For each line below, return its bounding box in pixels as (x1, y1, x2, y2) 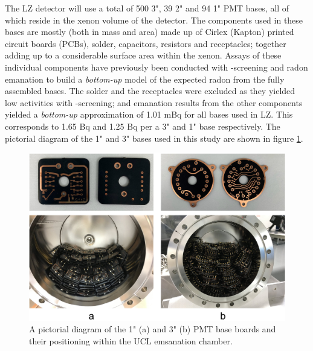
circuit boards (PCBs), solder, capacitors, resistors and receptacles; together (5, 37, 286, 49)
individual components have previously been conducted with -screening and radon (5, 60, 308, 73)
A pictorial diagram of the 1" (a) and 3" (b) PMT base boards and (29, 323, 276, 335)
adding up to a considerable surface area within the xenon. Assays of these (5, 49, 282, 62)
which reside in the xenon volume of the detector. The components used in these (5, 13, 303, 26)
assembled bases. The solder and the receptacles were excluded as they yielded (5, 84, 295, 97)
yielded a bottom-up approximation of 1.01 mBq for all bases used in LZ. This (5, 108, 293, 121)
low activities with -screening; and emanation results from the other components (5, 96, 303, 109)
